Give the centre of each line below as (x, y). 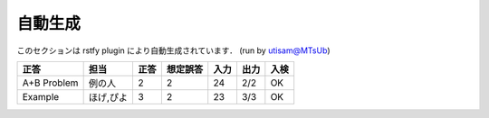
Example (41, 96)
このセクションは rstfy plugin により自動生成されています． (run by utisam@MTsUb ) (173, 50)
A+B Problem (50, 83)
